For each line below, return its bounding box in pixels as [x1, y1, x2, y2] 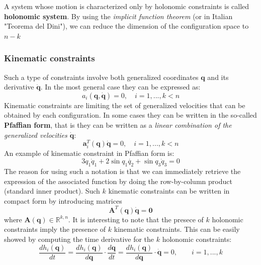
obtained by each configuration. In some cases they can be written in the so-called [4, 110, 257, 120]
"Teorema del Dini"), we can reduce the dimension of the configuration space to [4, 21, 249, 31]
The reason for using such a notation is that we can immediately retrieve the [4, 166, 241, 176]
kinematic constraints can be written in [108, 186, 230, 196]
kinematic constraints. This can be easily [114, 224, 240, 234]
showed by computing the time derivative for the [4, 234, 154, 244]
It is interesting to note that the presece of [72, 214, 204, 224]
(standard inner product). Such [4, 186, 100, 196]
